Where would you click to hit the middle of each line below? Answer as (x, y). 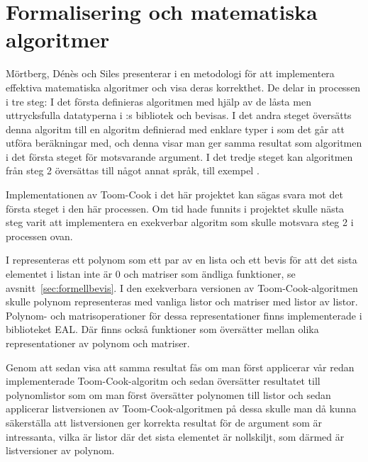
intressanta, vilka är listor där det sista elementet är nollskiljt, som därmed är (175, 436)
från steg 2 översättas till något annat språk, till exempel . (133, 170)
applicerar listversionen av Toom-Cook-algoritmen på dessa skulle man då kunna (181, 409)
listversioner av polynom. (60, 450)
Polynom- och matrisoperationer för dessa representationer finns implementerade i (184, 315)
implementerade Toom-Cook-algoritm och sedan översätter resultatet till (163, 381)
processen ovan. (39, 236)
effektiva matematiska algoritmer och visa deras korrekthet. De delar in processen (183, 87)
